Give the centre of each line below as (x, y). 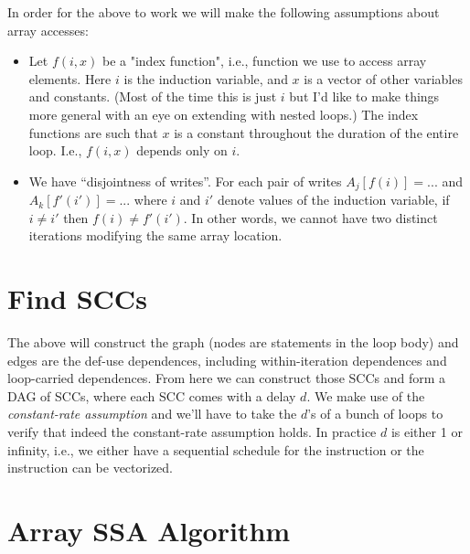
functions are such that (93, 132)
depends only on (182, 150)
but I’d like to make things (364, 96)
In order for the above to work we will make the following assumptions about (224, 12)
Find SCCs (77, 298)
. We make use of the (366, 395)
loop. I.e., (55, 150)
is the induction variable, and (206, 78)
